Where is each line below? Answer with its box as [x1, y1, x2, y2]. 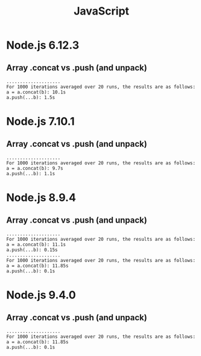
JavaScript [73, 4, 130, 18]
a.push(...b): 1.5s [6, 95, 56, 101]
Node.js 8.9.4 [6, 191, 77, 204]
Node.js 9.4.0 [6, 288, 77, 302]
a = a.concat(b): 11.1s [6, 241, 66, 247]
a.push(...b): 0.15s [6, 247, 59, 253]
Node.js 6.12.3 [6, 38, 80, 52]
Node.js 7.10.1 [6, 115, 75, 129]
